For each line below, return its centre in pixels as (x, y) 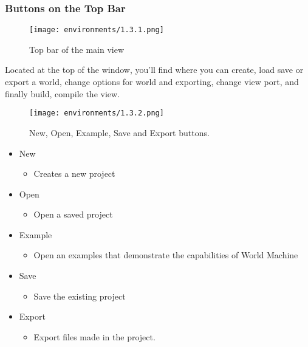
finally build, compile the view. (63, 93)
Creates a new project (74, 173)
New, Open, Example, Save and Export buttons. (119, 132)
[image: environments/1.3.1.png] (97, 30)
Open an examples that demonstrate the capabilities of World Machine (166, 255)
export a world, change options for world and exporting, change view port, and (152, 82)
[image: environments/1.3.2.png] (97, 113)
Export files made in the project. (94, 336)
